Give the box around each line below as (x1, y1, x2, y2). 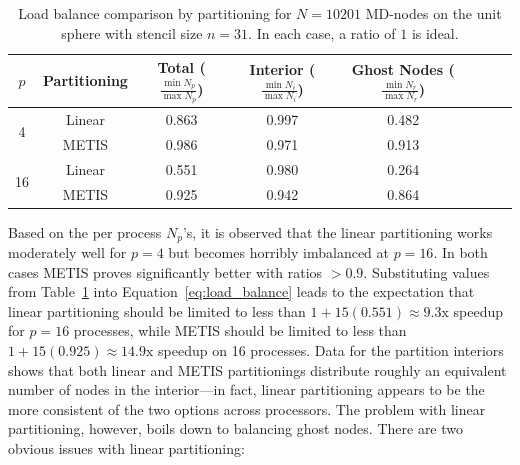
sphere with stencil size (61, 22, 203, 43)
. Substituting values (363, 261, 490, 282)
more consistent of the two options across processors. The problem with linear (8, 398, 486, 419)
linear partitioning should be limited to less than (8, 300, 306, 321)
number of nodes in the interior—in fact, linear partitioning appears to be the (8, 379, 485, 400)
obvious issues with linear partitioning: (8, 438, 245, 458)
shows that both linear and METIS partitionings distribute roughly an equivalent (8, 359, 507, 380)
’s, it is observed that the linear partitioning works (182, 221, 493, 242)
